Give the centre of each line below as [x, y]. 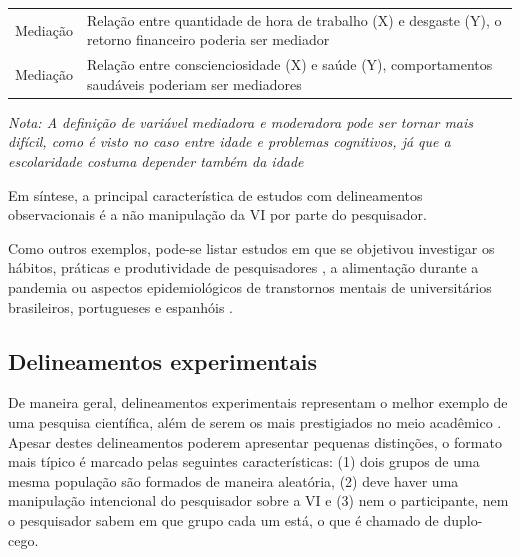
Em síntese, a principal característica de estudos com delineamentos [215, 194]
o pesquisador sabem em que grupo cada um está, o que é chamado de [223, 519]
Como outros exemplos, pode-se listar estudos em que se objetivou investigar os [251, 247]
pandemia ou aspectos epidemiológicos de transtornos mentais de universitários [250, 287]
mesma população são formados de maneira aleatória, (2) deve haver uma [233, 480]
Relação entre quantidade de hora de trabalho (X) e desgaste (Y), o [294, 19]
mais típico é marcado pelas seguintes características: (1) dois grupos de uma [244, 461]
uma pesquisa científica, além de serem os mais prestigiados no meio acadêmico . [255, 422]
